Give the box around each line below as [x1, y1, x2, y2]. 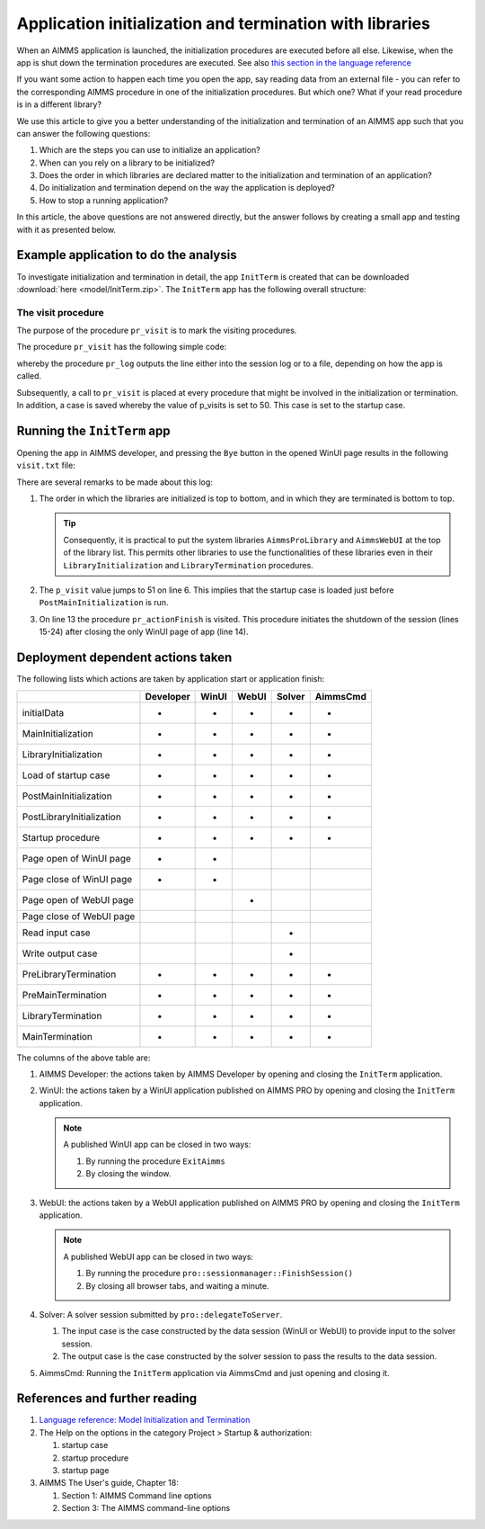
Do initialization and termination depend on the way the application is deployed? [39, 183, 336, 193]
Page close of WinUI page [22, 872, 133, 885]
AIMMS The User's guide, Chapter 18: [39, 1478, 179, 1489]
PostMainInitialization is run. [39, 597, 169, 608]
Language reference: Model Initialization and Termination [39, 1415, 251, 1426]
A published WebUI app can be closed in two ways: [63, 1251, 254, 1262]
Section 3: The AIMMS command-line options [61, 1503, 231, 1514]
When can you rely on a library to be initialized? [39, 157, 216, 168]
